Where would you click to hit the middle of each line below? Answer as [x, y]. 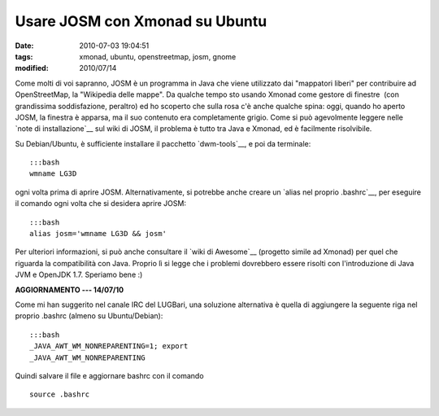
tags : [24, 56]
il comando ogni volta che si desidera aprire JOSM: [101, 204]
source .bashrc [60, 394]
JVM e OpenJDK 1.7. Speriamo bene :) [79, 275]
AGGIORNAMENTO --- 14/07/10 [70, 290]
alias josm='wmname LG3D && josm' [98, 234]
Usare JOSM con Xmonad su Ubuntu [141, 21]
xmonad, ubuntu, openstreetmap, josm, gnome [158, 56]
